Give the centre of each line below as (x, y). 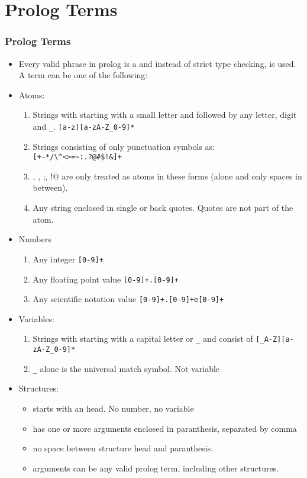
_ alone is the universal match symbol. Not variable (126, 368)
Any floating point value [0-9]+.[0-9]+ (106, 279)
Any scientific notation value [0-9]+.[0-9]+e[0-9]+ (128, 299)
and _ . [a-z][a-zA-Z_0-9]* (84, 126)
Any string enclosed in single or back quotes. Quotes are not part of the (163, 208)
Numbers (35, 239)
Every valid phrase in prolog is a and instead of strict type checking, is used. (157, 63)
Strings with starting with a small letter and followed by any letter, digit (165, 115)
